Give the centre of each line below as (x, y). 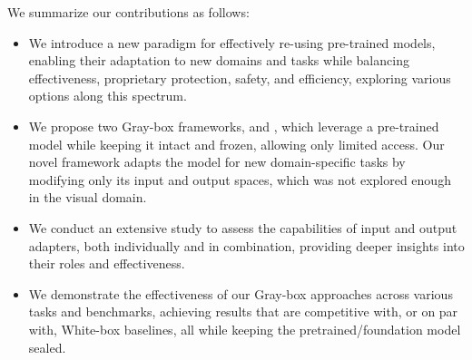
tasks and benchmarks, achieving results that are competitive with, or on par (243, 311)
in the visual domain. (88, 197)
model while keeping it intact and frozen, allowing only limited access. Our (236, 144)
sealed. (47, 347)
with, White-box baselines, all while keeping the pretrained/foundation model (245, 329)
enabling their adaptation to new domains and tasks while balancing (219, 60)
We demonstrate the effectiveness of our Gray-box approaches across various (241, 293)
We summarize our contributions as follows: (128, 12)
